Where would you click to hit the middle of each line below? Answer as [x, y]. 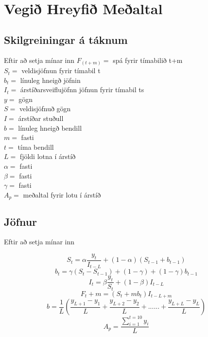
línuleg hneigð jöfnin [50, 80]
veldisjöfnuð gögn [45, 109]
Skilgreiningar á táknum [66, 39]
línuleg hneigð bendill [50, 128]
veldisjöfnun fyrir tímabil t [61, 70]
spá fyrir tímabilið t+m [148, 60]
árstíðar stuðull [41, 118]
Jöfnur [21, 221]
